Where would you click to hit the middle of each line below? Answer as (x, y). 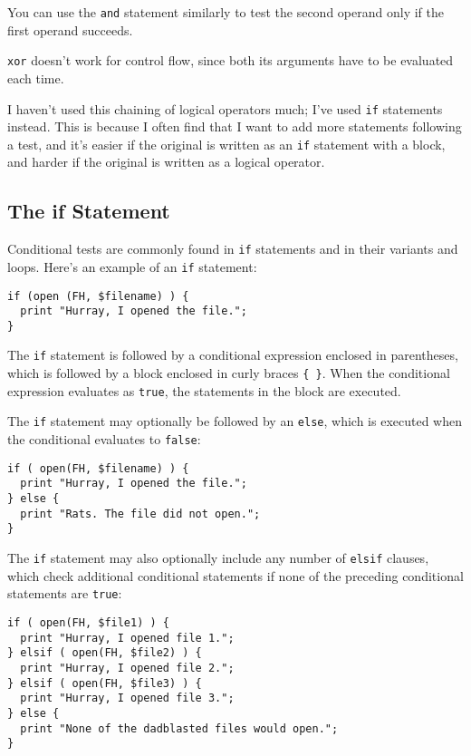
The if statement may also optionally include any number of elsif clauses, (218, 558)
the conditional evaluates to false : (104, 439)
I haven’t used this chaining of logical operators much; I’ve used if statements (225, 108)
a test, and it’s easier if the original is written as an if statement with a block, (226, 144)
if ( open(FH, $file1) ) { (88, 622)
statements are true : (65, 593)
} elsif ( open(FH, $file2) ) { (105, 653)
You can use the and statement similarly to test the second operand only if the (226, 12)
